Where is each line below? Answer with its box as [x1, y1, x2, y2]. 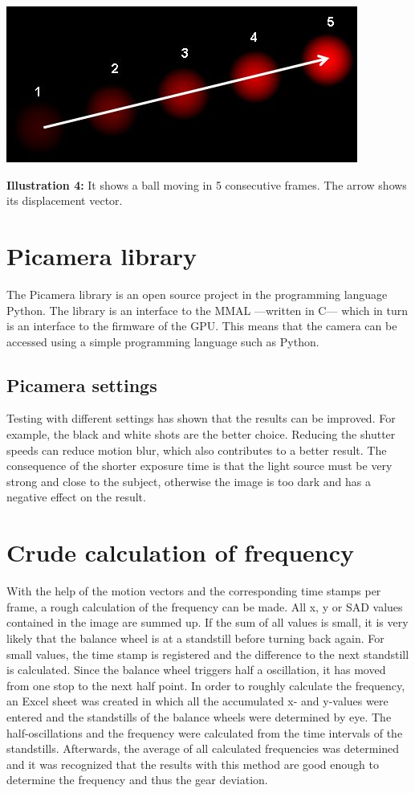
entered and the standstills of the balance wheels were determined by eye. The [6, 708, 392, 725]
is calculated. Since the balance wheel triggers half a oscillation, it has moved [6, 661, 386, 678]
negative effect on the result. [6, 488, 146, 505]
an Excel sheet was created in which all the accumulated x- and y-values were [6, 693, 389, 709]
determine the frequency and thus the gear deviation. [6, 771, 268, 788]
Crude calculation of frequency [6, 536, 354, 569]
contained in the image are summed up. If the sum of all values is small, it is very [6, 614, 409, 631]
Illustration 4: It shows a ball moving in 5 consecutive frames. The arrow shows [6, 176, 407, 193]
